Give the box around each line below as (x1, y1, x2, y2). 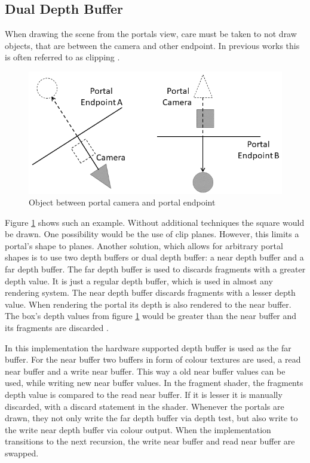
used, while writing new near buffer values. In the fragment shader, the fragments (5, 376, 303, 389)
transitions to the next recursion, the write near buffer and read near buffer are (5, 435, 295, 447)
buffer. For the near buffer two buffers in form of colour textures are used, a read (5, 353, 301, 366)
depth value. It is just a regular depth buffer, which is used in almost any (5, 274, 273, 287)
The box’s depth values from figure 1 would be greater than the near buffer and (5, 309, 297, 322)
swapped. (5, 446, 39, 459)
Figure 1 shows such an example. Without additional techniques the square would (5, 216, 305, 228)
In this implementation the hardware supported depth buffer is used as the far (5, 341, 291, 354)
